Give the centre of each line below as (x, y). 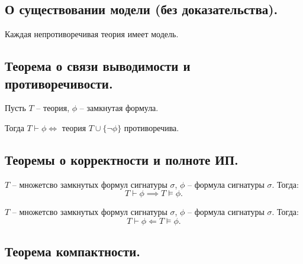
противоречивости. (59, 83)
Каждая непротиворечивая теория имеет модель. (92, 34)
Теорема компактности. (73, 251)
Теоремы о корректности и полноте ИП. (122, 159)
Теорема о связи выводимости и (98, 66)
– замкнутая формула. (119, 108)
